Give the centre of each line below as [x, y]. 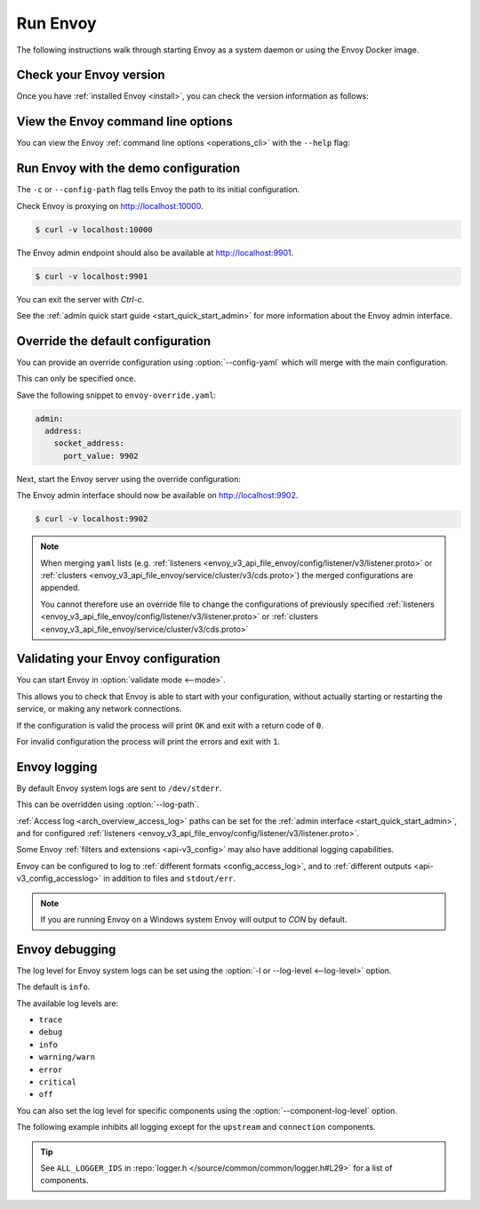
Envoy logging [57, 766]
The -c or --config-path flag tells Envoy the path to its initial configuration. [158, 189]
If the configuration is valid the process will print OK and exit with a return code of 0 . [170, 725]
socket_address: [89, 443]
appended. [60, 588]
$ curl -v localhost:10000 [94, 230]
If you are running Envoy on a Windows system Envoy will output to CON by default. [194, 920]
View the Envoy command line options [124, 121]
